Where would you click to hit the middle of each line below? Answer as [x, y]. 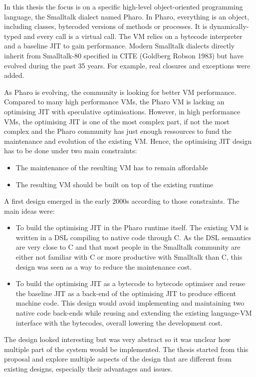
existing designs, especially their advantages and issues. [88, 369]
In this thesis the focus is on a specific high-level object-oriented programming [124, 6]
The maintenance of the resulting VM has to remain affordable [112, 167]
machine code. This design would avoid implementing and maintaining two [130, 303]
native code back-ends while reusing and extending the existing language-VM [134, 313]
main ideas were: [29, 210]
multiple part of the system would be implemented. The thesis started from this [126, 349]
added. [14, 75]
